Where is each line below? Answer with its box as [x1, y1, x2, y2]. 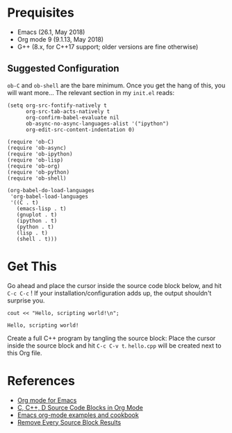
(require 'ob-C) [7, 138, 54, 145]
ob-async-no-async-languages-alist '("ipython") [25, 120, 169, 127]
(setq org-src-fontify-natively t [7, 102, 108, 109]
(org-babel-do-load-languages [7, 187, 95, 194]
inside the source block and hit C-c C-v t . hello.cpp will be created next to [7, 341, 222, 350]
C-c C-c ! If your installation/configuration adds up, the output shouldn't [7, 289, 212, 297]
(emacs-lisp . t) [16, 205, 67, 212]
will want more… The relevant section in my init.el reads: [7, 88, 175, 96]
